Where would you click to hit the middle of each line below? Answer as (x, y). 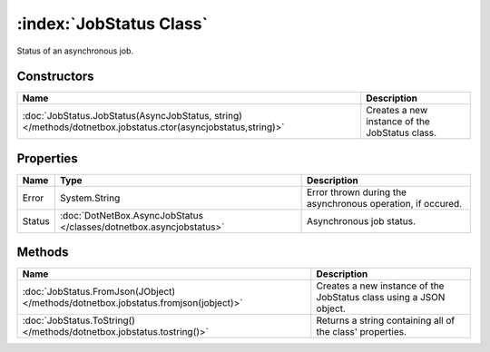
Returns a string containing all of (386, 320)
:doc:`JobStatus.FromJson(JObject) (99, 292)
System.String (90, 198)
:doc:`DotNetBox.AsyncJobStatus (132, 215)
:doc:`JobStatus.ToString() (79, 320)
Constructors (55, 77)
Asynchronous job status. (362, 220)
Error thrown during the (357, 192)
